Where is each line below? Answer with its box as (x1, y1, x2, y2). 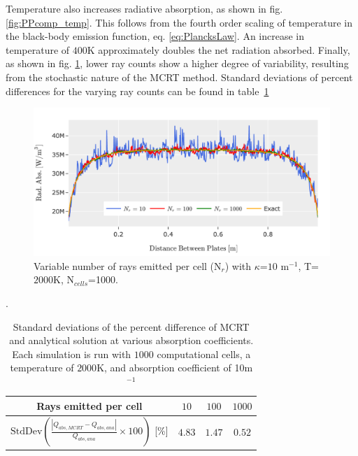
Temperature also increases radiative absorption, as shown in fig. (6, 1, 283, 15)
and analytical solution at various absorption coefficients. (9, 333, 254, 348)
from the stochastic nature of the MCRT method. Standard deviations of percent (6, 69, 353, 84)
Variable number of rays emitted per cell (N (34, 258, 222, 273)
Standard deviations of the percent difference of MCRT (13, 319, 250, 334)
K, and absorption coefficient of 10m (96, 360, 253, 375)
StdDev (10, 427, 43, 437)
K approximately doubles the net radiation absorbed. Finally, (87, 42, 350, 57)
